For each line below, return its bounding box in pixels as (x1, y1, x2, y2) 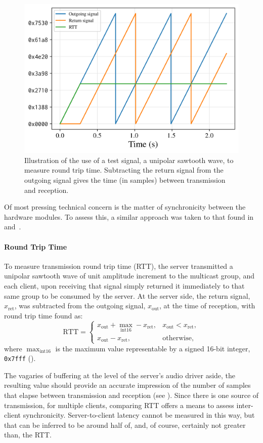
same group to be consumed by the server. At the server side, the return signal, (4, 290, 250, 301)
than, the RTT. (4, 429, 52, 440)
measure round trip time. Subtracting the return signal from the (24, 165, 224, 175)
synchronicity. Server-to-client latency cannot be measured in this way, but (23, 410, 255, 420)
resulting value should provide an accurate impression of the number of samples (4, 380, 251, 390)
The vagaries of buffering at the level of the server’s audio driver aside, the (4, 370, 236, 380)
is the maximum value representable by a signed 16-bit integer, (55, 343, 250, 353)
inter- (236, 399, 253, 410)
